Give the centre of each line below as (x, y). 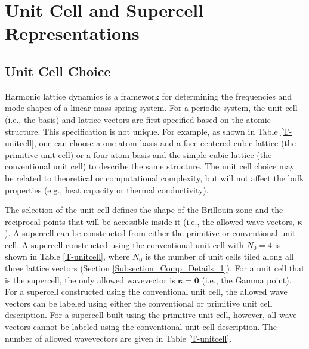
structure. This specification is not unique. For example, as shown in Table (141, 131)
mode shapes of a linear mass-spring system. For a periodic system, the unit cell (151, 108)
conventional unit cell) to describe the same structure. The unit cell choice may (150, 166)
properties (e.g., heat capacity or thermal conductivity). (107, 189)
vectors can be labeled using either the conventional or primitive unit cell (139, 303)
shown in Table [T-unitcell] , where (67, 256)
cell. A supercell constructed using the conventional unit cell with (124, 244)
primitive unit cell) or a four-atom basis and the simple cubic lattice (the (138, 154)
